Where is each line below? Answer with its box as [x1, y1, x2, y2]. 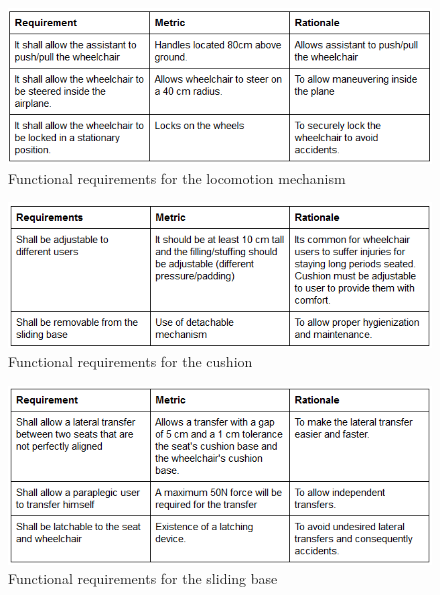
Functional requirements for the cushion [8, 351, 253, 372]
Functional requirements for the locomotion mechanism [8, 167, 346, 188]
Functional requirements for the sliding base [8, 568, 278, 589]
